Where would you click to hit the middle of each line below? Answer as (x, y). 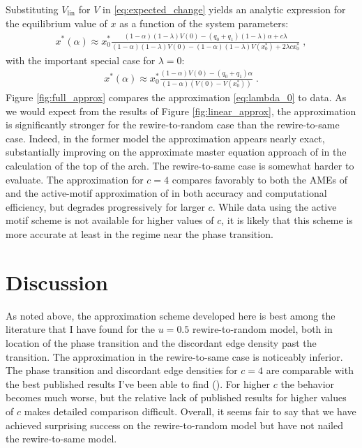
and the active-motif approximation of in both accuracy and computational (166, 193)
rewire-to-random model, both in (262, 329)
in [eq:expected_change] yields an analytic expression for (224, 9)
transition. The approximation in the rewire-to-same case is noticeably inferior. (174, 356)
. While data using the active (274, 206)
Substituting (32, 9)
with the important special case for (81, 60)
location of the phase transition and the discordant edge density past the (161, 342)
